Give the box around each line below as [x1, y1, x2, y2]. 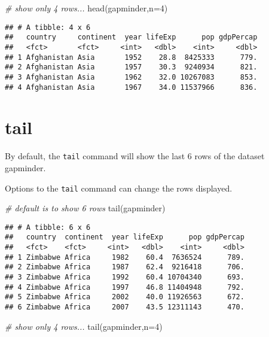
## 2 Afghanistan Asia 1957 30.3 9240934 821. [5, 63, 258, 72]
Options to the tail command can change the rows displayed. [5, 181, 233, 194]
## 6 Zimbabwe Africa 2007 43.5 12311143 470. [5, 303, 244, 312]
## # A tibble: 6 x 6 [5, 223, 91, 232]
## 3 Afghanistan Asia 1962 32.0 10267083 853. [5, 72, 258, 81]
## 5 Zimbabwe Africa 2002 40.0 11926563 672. [5, 293, 244, 302]
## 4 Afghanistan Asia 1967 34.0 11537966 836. [5, 83, 258, 92]
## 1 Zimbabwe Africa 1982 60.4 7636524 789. [5, 253, 244, 262]
